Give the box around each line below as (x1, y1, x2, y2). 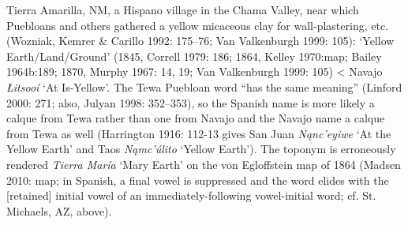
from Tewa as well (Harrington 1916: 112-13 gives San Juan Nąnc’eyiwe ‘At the (6, 125, 391, 141)
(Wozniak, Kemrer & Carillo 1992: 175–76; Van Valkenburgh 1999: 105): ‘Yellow (6, 32, 395, 49)
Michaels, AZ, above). (6, 202, 112, 219)
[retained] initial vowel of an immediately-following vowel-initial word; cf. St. (6, 187, 376, 204)
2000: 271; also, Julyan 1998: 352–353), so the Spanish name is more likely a (6, 94, 375, 111)
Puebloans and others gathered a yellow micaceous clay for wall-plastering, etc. (6, 17, 389, 33)
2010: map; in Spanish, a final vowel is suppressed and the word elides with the (6, 171, 389, 188)
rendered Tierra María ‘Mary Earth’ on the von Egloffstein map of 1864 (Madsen (6, 156, 401, 172)
